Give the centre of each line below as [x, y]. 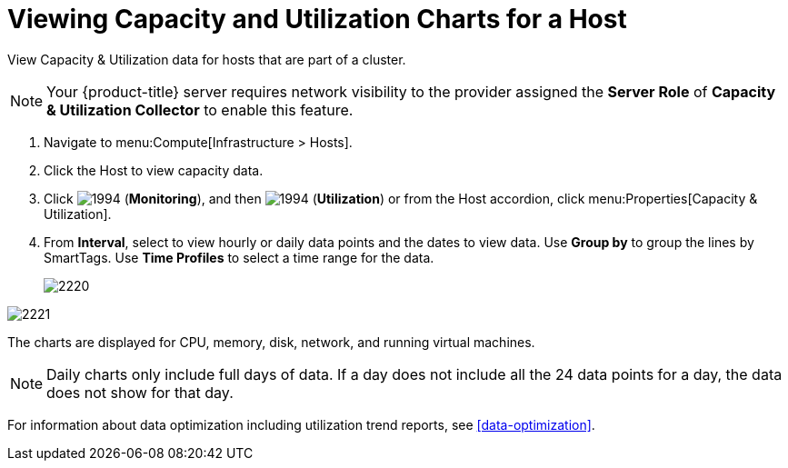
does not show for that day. [140, 392]
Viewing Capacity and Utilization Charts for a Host [317, 19]
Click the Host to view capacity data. [154, 170]
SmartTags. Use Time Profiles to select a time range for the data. [239, 257]
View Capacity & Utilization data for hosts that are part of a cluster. [207, 59]
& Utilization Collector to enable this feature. [200, 110]
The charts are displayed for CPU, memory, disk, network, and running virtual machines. [271, 342]
